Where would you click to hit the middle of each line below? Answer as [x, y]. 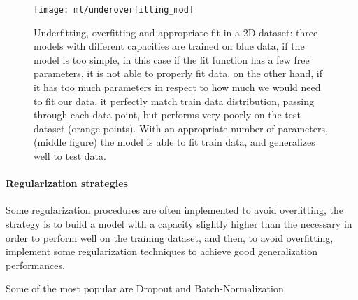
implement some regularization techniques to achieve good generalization [162, 251]
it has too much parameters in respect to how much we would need [177, 87]
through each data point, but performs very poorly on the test [167, 115]
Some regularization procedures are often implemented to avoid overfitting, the [174, 210]
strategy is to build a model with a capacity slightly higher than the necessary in [179, 223]
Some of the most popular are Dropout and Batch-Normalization [145, 288]
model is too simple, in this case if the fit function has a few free [172, 59]
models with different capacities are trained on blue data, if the [169, 46]
